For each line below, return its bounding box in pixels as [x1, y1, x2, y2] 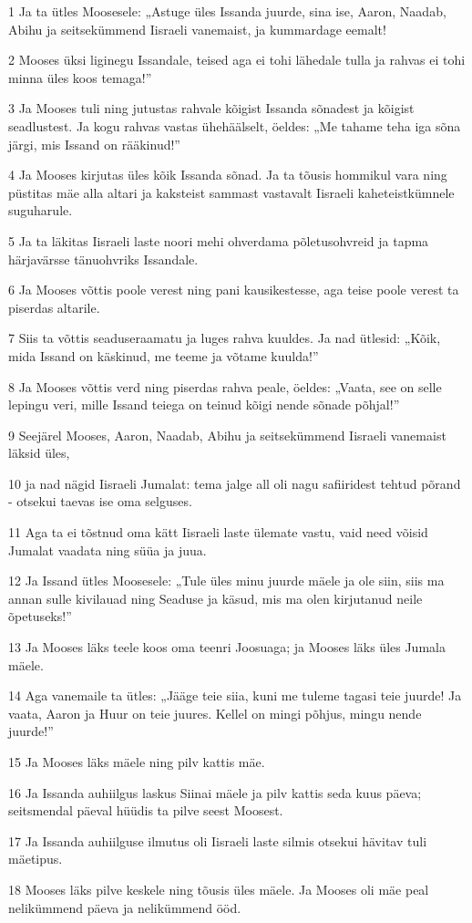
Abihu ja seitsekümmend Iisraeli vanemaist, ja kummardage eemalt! [8, 19, 386, 38]
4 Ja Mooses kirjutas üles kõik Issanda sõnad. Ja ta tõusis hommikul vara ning [8, 165, 447, 184]
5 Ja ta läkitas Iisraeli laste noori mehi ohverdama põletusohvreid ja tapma [8, 231, 429, 250]
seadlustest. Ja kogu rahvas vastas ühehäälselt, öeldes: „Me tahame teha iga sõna [8, 116, 461, 135]
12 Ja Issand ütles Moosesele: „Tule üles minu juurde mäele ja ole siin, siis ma [8, 571, 445, 590]
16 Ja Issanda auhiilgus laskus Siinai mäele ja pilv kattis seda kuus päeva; [8, 783, 422, 802]
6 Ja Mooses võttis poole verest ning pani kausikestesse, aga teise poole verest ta [8, 280, 459, 299]
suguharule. [8, 201, 73, 220]
